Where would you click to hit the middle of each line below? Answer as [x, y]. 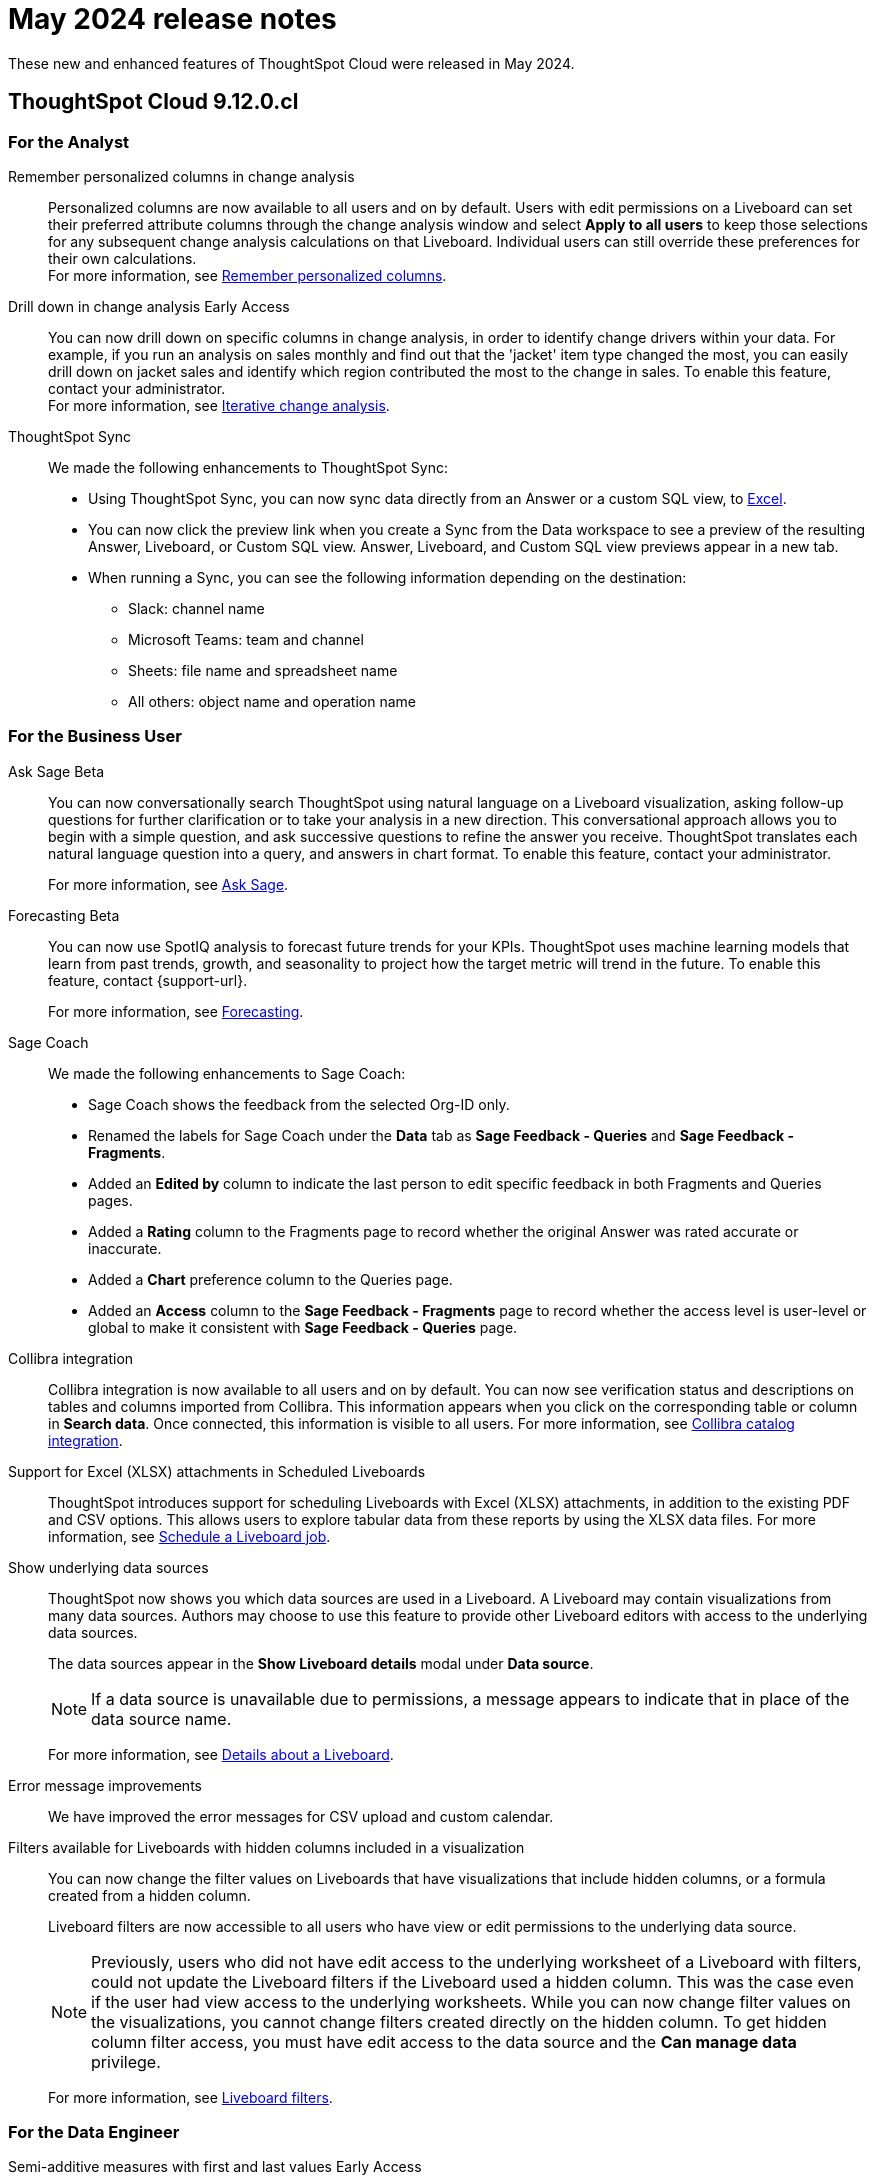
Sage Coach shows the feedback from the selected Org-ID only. [299, 1104]
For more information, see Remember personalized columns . [247, 275]
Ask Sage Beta [56, 771]
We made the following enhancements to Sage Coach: [227, 1073]
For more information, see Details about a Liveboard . [221, 1754]
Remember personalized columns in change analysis [181, 176]
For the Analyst [69, 141]
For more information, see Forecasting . [176, 1011]
